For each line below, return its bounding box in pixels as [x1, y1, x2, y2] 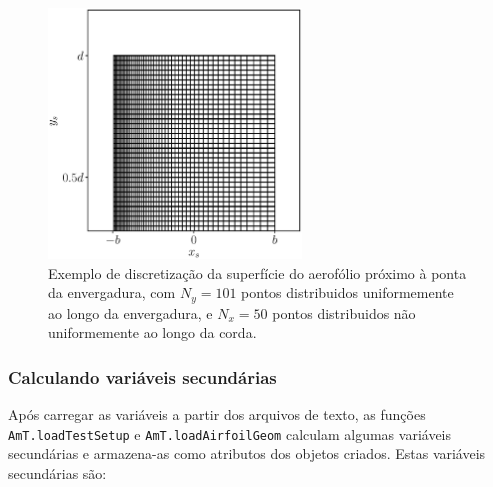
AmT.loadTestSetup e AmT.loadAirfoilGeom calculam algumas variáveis [8, 423, 452, 444]
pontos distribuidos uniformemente [241, 282, 454, 303]
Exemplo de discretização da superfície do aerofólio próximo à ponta [48, 262, 467, 283]
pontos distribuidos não [272, 302, 416, 323]
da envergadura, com [48, 282, 176, 303]
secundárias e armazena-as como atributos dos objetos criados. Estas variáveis [8, 443, 486, 464]
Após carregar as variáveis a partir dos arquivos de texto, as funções [8, 404, 426, 425]
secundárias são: [8, 463, 107, 484]
